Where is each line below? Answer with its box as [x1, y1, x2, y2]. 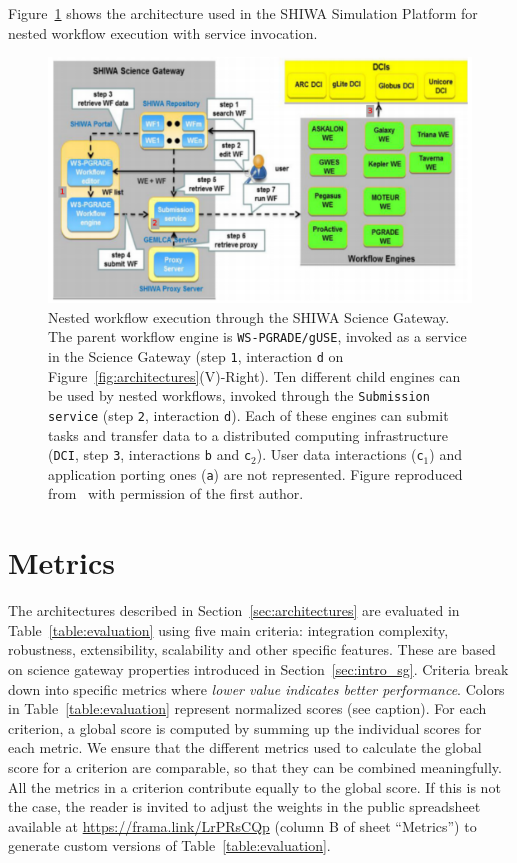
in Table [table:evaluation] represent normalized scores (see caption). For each [8, 698, 487, 719]
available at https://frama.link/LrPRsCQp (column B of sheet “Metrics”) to [8, 815, 477, 836]
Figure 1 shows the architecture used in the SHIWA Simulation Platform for [8, 3, 478, 23]
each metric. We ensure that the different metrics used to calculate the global [8, 737, 482, 758]
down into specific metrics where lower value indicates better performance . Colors [8, 678, 505, 699]
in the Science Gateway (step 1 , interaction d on [48, 345, 344, 366]
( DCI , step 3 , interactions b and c [48, 444, 252, 465]
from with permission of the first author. [48, 483, 304, 504]
